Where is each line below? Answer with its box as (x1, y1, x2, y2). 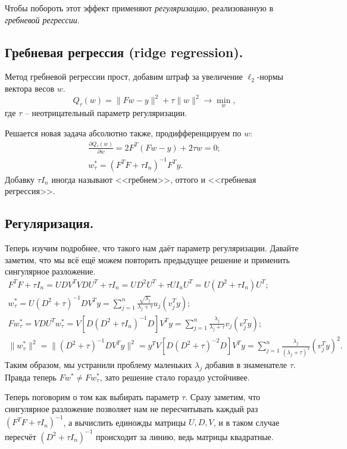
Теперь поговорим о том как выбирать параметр (5, 391, 179, 403)
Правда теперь (5, 370, 57, 383)
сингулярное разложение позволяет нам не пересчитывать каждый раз (5, 402, 258, 414)
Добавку (5, 173, 35, 185)
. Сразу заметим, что (185, 391, 261, 403)
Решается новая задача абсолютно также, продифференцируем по (5, 126, 242, 139)
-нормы (257, 70, 283, 83)
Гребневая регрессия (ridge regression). (5, 42, 243, 61)
